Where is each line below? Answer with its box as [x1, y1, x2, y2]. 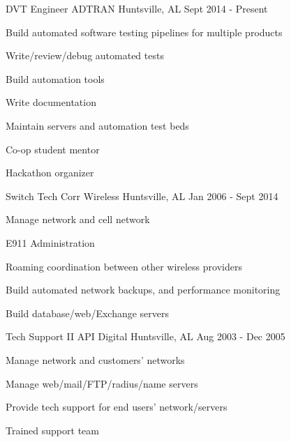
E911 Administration [6, 235, 95, 250]
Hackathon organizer [6, 165, 94, 180]
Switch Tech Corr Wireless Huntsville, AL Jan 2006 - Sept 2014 [6, 188, 278, 203]
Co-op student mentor [6, 142, 100, 156]
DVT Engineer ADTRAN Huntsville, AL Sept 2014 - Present [6, 1, 268, 15]
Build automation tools [6, 71, 105, 86]
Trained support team [6, 422, 99, 437]
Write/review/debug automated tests [6, 48, 164, 63]
